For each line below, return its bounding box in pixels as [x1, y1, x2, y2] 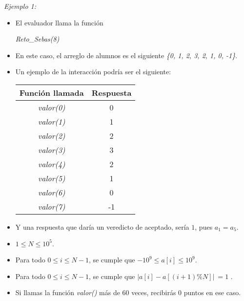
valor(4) [38, 158, 65, 170]
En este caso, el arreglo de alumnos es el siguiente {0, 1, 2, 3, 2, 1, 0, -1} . [15, 50, 238, 60]
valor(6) [38, 186, 65, 198]
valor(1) [38, 115, 65, 127]
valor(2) [38, 129, 65, 141]
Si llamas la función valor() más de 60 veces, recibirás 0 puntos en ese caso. [15, 287, 241, 298]
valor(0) [38, 101, 65, 113]
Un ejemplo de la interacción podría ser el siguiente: [15, 66, 171, 77]
